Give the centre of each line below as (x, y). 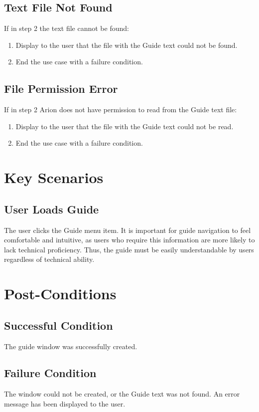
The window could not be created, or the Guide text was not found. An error (122, 394)
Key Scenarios (54, 177)
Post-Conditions (60, 294)
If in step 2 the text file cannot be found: (66, 28)
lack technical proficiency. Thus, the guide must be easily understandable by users (129, 249)
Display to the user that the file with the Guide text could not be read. (125, 126)
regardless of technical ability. (49, 259)
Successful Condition (59, 325)
